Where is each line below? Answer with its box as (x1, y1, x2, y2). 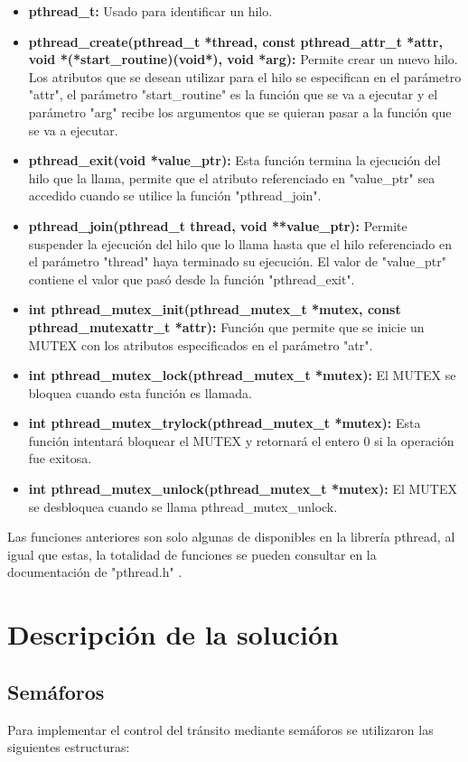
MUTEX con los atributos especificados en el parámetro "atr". (28, 335, 373, 354)
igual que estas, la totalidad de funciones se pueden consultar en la (7, 544, 377, 563)
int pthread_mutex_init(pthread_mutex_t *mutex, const (28, 300, 401, 319)
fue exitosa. (28, 449, 92, 468)
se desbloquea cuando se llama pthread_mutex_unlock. (28, 497, 338, 516)
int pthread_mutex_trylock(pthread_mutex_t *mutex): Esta (28, 414, 421, 432)
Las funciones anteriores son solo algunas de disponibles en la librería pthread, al (7, 527, 455, 546)
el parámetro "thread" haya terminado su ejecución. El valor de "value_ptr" (28, 252, 446, 271)
